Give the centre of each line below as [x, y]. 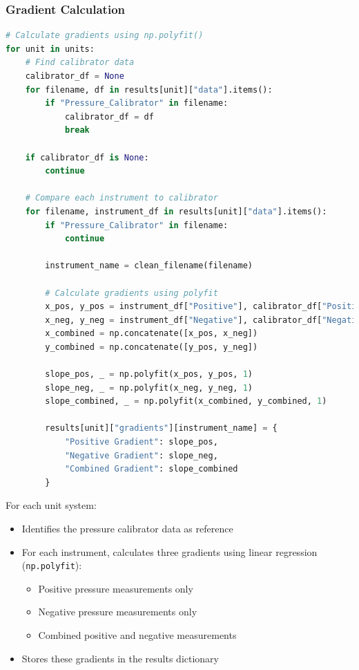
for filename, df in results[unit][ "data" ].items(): [149, 90]
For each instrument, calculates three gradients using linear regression [169, 551]
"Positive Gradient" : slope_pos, [141, 442]
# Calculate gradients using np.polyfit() [105, 36]
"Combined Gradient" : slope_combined [151, 469]
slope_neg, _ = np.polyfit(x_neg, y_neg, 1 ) [149, 388]
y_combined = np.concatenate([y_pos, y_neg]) [152, 347]
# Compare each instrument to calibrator [122, 198]
